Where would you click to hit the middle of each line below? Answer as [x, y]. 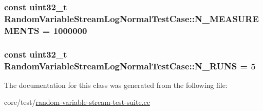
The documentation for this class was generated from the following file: [116, 85]
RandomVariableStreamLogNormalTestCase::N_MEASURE [131, 18]
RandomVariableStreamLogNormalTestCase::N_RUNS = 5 [130, 66]
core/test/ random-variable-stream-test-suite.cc [77, 102]
